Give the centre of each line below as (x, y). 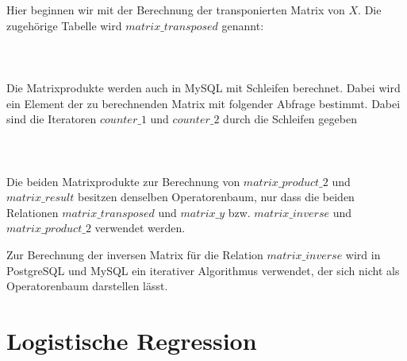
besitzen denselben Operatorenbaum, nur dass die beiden (216, 197)
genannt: (243, 25)
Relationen (33, 212)
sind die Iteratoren (52, 119)
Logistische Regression (132, 340)
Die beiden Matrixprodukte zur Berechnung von (123, 181)
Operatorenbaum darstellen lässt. (87, 286)
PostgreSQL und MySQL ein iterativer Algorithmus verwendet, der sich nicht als (203, 270)
